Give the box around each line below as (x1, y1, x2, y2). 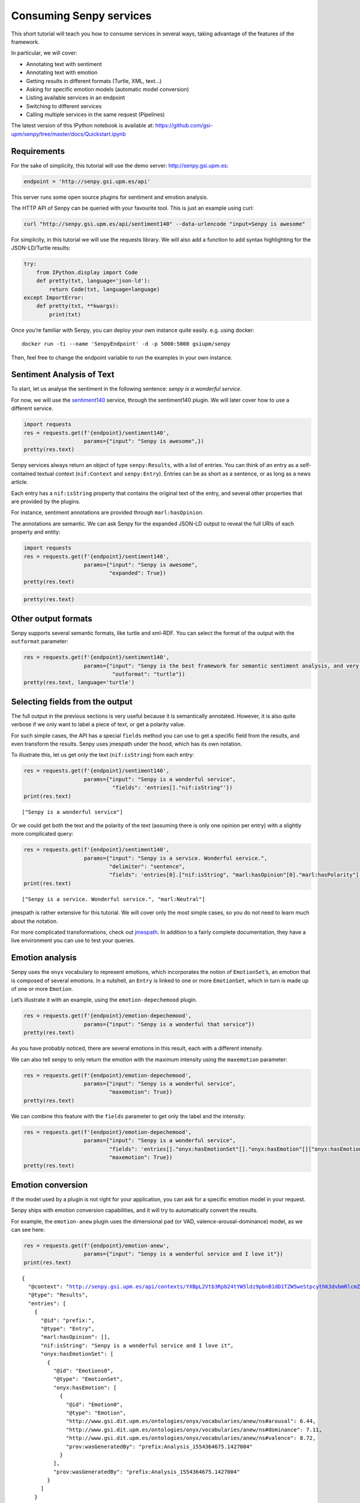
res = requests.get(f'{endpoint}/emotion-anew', (23, 1242, 170, 1249)
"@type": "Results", (28, 1291, 89, 1299)
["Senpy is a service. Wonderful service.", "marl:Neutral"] (22, 896, 205, 902)
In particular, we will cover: (11, 49, 77, 57)
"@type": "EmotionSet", (53, 1376, 123, 1383)
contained (11, 470, 36, 477)
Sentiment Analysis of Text (11, 370, 115, 380)
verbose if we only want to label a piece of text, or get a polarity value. (11, 721, 185, 728)
